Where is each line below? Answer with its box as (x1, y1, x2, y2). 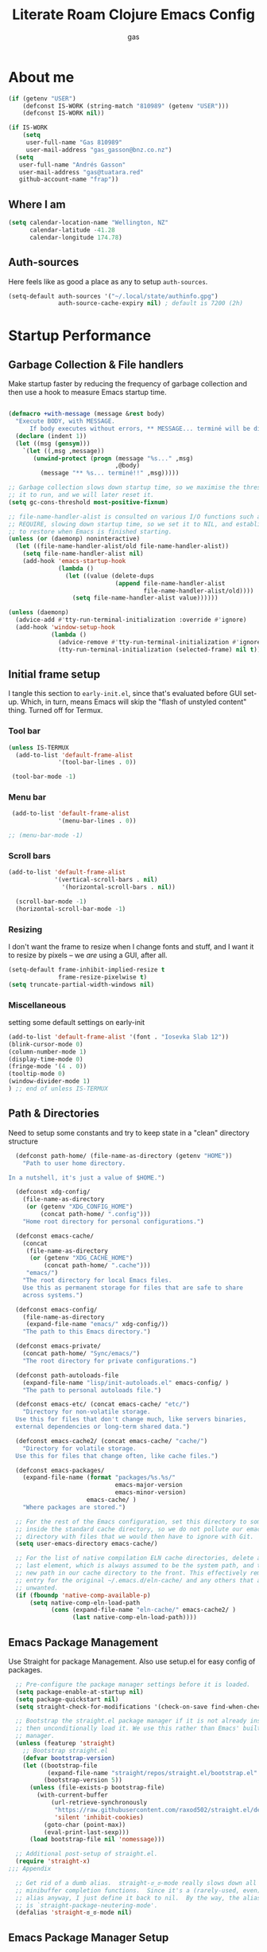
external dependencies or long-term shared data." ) (15, 1423, 191, 1431)
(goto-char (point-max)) (43, 1821, 126, 1829)
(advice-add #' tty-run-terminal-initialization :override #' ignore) (15, 616, 247, 624)
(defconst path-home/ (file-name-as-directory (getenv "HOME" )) (15, 1152, 233, 1160)
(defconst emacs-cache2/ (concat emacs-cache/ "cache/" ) (15, 1437, 208, 1445)
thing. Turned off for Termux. (8, 706, 103, 715)
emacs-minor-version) (114, 1488, 187, 1496)
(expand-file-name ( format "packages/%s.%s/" (22, 1473, 176, 1482)
